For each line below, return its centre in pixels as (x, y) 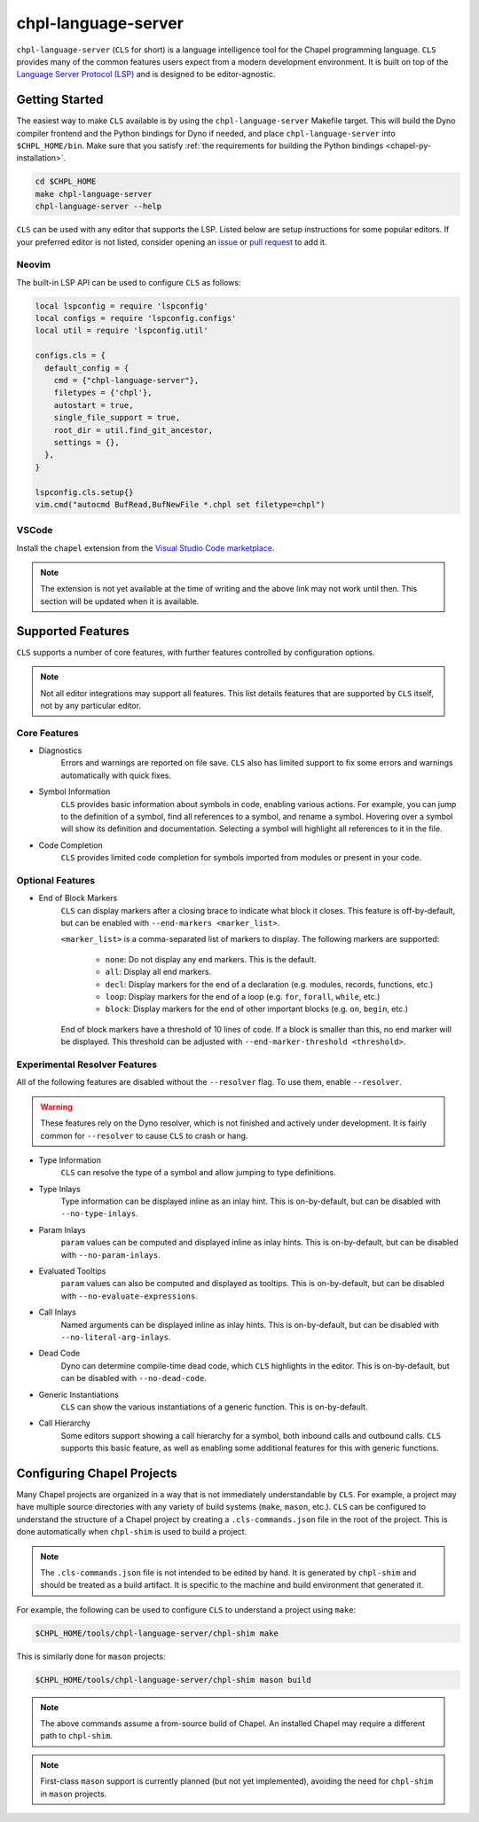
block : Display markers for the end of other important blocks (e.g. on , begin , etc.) (256, 1009)
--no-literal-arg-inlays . (116, 1337)
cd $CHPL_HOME (66, 181)
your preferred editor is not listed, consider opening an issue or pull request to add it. (172, 242)
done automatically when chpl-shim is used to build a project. (132, 1532)
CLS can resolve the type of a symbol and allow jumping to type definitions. (198, 1173)
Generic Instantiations (79, 1394)
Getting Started (60, 100)
